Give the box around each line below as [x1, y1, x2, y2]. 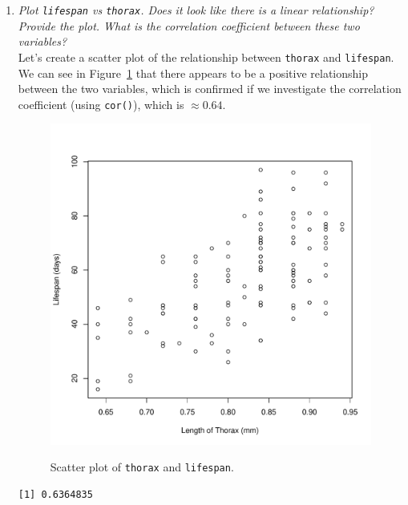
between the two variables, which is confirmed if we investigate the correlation [18, 80, 402, 97]
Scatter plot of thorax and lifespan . [50, 459, 234, 475]
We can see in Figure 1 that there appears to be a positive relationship [18, 64, 369, 81]
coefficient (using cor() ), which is [18, 95, 184, 112]
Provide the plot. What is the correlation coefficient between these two [18, 17, 360, 34]
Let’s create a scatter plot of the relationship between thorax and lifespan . [18, 48, 394, 65]
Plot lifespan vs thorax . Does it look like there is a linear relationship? [18, 2, 374, 18]
